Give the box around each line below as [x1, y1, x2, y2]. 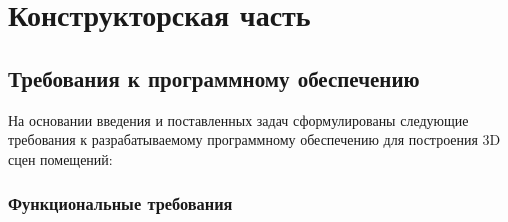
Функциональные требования [8, 191, 233, 216]
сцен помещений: [8, 148, 113, 169]
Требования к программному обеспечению [8, 62, 420, 93]
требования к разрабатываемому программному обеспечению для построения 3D [8, 129, 501, 150]
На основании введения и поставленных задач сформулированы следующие [8, 109, 469, 130]
